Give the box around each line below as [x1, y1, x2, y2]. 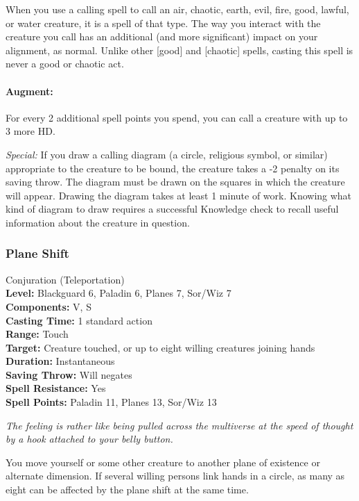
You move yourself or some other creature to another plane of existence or [6, 454, 320, 469]
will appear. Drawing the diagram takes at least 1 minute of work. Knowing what [6, 188, 352, 202]
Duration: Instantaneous [6, 354, 115, 368]
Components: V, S [6, 299, 91, 313]
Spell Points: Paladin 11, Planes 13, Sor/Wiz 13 [6, 395, 217, 409]
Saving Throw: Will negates [6, 367, 132, 381]
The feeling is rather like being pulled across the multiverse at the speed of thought [6, 418, 353, 432]
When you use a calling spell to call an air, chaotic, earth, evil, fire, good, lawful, [6, 2, 349, 16]
